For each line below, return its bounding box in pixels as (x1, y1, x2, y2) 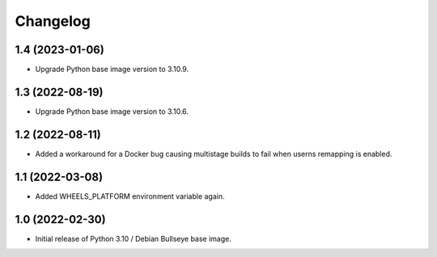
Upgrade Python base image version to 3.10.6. (35, 106, 189, 116)
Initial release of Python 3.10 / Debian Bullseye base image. (35, 234, 232, 243)
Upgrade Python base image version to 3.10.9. (35, 65, 189, 74)
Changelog (15, 12, 91, 30)
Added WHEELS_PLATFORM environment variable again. (35, 191, 225, 201)
